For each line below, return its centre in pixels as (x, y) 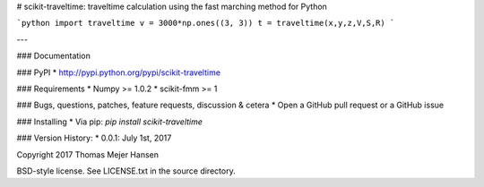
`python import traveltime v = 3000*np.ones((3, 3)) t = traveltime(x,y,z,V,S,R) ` (206, 23)
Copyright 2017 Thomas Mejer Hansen (87, 154)
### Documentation (54, 56)
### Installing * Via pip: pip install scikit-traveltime (110, 122)
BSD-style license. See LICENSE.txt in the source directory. (126, 171)
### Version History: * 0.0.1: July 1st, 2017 (94, 138)
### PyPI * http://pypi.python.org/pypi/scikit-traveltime (119, 72)
